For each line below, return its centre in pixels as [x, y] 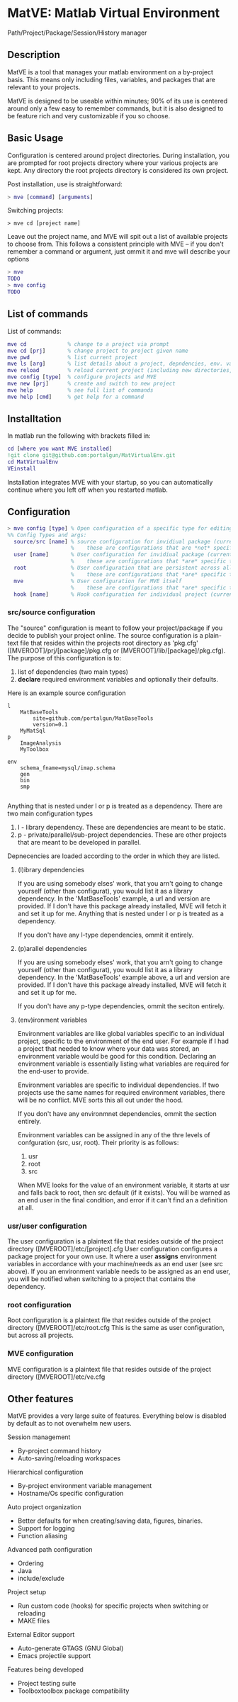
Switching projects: [35, 210]
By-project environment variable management [85, 1486]
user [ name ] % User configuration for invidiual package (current [123, 555]
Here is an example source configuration [67, 693]
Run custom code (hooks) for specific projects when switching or [113, 1606]
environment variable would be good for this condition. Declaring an [117, 1056]
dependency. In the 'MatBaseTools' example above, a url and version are [124, 977]
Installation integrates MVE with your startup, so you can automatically [110, 482]
